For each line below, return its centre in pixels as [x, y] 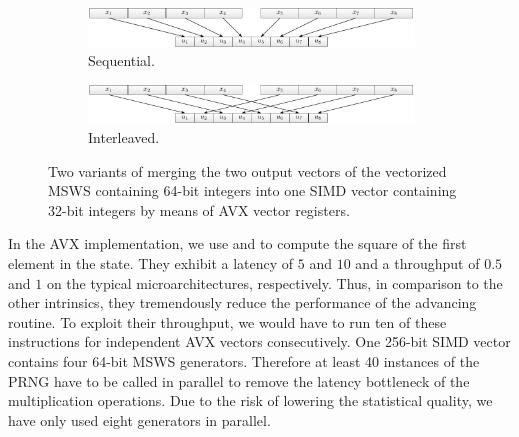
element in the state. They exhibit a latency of [151, 262]
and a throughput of [417, 262]
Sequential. [121, 60]
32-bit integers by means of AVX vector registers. [199, 209]
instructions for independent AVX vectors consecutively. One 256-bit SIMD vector [259, 341]
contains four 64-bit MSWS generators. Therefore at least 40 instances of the [244, 360]
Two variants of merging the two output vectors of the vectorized [247, 170]
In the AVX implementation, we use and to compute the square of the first [237, 243]
